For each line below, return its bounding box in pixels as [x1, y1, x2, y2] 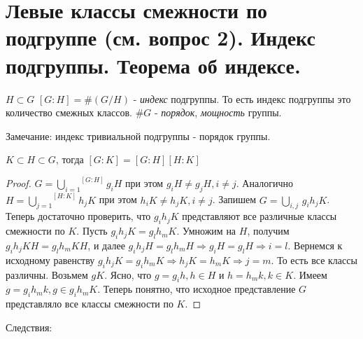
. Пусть [76, 223, 108, 238]
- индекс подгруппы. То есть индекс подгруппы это [133, 91, 351, 106]
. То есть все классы [271, 252, 357, 267]
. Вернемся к [287, 237, 343, 252]
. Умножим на [176, 223, 236, 238]
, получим [247, 223, 290, 238]
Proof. [6, 176, 31, 191]
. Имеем [293, 267, 327, 282]
